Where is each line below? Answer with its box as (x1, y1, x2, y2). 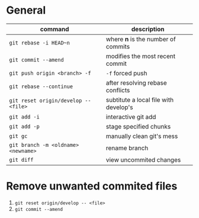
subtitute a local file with (105, 95, 174, 104)
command (40, 25, 69, 33)
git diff (9, 156, 34, 163)
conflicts (105, 86, 130, 94)
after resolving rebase (105, 78, 167, 86)
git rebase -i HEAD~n (9, 39, 70, 46)
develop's (105, 103, 133, 111)
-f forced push (105, 69, 147, 77)
